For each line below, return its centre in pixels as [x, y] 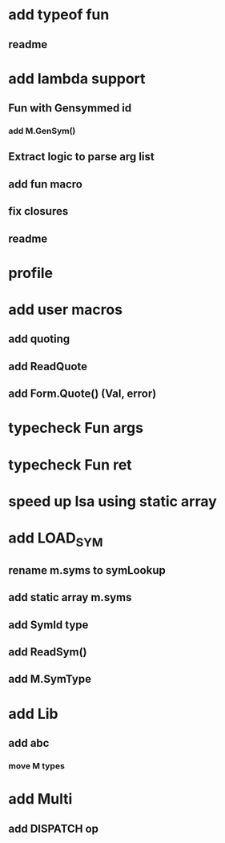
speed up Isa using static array [113, 501]
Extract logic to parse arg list [81, 157]
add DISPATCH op [53, 828]
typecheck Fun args [76, 428]
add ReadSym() [48, 652]
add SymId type [48, 625]
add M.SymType [50, 679]
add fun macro [45, 184]
